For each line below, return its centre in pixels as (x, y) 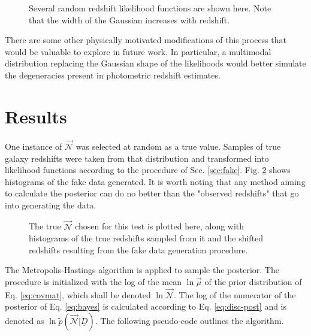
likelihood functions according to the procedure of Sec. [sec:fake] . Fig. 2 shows (148, 170)
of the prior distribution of (253, 282)
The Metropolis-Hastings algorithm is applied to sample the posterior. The (142, 270)
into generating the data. (51, 205)
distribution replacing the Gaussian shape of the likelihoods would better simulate (155, 63)
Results (36, 116)
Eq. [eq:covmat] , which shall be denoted (78, 294)
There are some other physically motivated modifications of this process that (146, 40)
